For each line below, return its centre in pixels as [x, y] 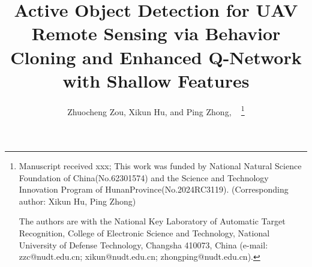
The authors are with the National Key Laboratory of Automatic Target [152, 221]
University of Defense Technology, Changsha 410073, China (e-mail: [143, 244]
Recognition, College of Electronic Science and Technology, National [144, 232]
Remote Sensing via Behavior [156, 33]
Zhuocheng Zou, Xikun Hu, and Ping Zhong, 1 [156, 110]
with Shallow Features [156, 80]
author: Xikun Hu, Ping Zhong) [77, 201]
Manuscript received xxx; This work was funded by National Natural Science [160, 165]
